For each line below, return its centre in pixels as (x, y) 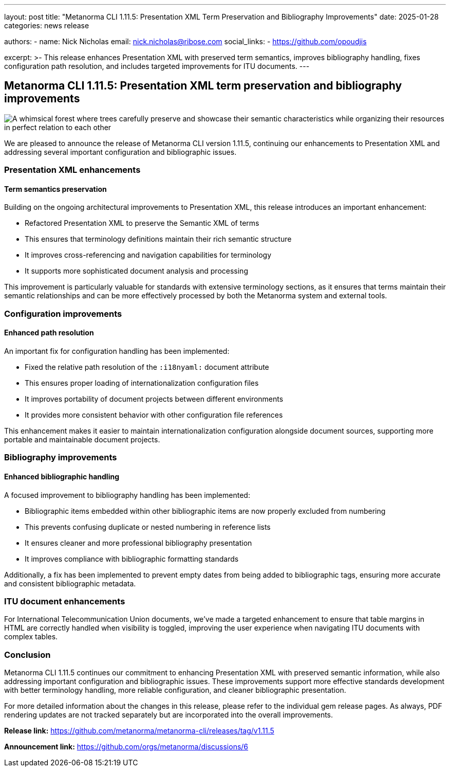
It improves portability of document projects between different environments (154, 399)
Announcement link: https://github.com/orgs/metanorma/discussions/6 (126, 747)
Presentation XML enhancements (72, 170)
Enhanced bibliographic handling (62, 477)
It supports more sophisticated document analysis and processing (136, 271)
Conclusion (27, 655)
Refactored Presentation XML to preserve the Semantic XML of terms (142, 223)
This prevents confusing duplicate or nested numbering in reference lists (148, 527)
